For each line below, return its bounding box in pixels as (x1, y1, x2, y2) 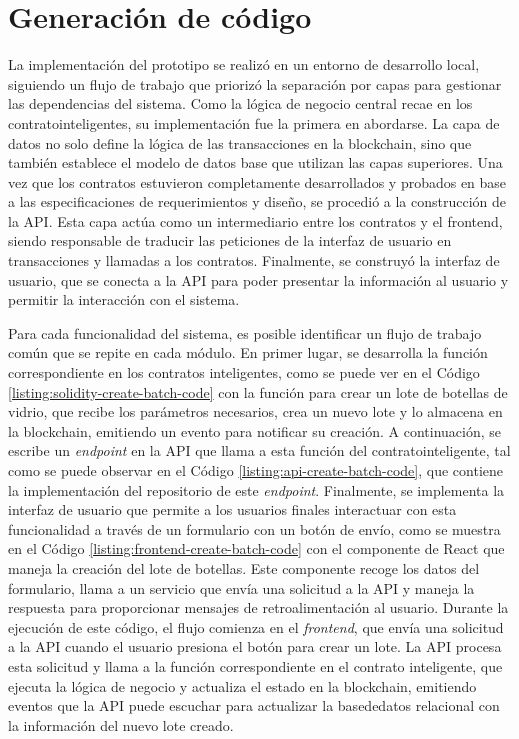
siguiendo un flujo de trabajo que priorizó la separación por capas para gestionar (8, 73, 502, 94)
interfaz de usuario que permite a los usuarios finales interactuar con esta (8, 499, 457, 520)
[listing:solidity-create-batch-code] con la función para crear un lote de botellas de (8, 381, 508, 402)
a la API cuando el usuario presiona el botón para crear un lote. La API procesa (8, 636, 502, 657)
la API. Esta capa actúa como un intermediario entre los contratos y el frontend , (8, 210, 503, 231)
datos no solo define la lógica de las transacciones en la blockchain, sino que (8, 132, 472, 153)
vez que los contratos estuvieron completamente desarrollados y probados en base (8, 171, 507, 192)
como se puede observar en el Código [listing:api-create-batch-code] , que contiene (8, 460, 503, 480)
